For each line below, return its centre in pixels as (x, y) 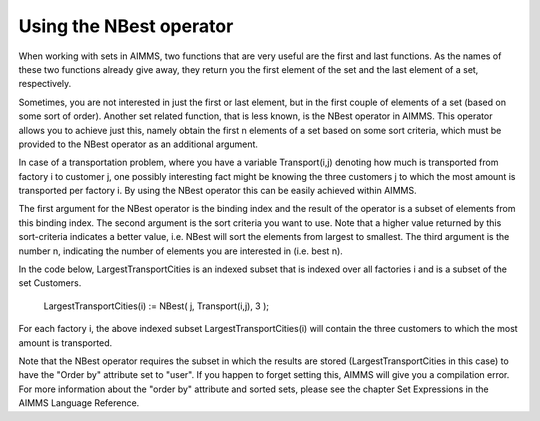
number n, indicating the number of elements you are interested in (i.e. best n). (181, 251)
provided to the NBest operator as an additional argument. (138, 144)
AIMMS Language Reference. (79, 403)
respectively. (45, 84)
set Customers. (50, 283)
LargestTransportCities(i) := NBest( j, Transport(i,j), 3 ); (156, 306)
